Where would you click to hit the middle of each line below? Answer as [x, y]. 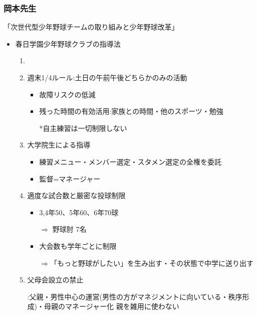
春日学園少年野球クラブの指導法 [68, 43]
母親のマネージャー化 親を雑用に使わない [112, 306]
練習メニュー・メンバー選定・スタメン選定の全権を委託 [130, 161]
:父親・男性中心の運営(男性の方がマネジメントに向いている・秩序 [135, 296]
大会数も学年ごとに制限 [78, 246]
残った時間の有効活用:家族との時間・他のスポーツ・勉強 [131, 111]
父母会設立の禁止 [55, 280]
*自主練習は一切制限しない [83, 128]
